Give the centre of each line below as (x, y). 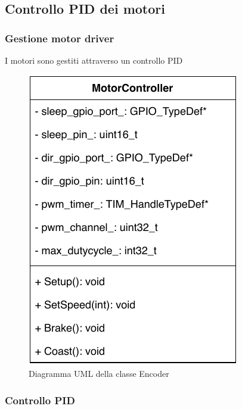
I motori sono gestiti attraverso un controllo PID (94, 60)
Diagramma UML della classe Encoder (99, 374)
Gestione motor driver (60, 38)
